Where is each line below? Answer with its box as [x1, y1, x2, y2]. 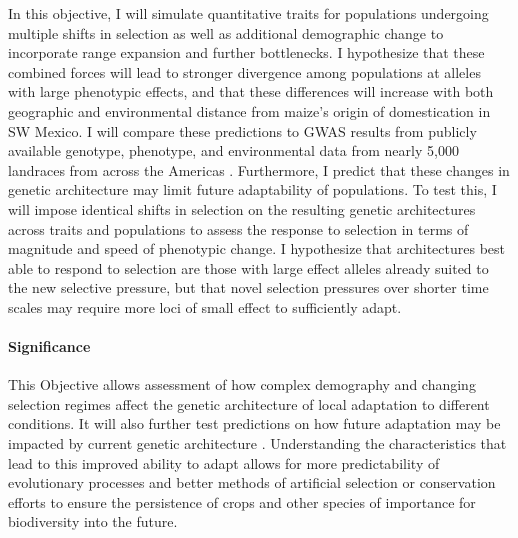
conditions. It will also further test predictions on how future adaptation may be [8, 413, 501, 434]
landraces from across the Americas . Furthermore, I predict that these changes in [8, 159, 510, 180]
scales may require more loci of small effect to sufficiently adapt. [8, 296, 402, 317]
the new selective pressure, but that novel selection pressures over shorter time [8, 277, 489, 298]
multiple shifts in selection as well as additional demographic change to [8, 22, 444, 43]
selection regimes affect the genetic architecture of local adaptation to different [8, 393, 490, 414]
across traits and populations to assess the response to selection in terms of [8, 218, 469, 239]
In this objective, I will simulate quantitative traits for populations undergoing [8, 3, 489, 23]
